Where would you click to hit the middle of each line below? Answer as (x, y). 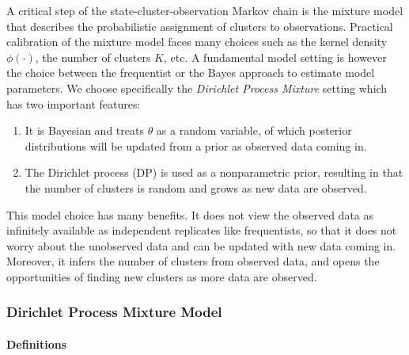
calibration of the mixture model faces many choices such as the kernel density (197, 42)
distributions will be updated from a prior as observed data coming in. (196, 145)
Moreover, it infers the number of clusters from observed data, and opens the (193, 261)
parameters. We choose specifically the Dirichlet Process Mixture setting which (197, 88)
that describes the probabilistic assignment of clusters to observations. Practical (200, 26)
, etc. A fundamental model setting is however (275, 57)
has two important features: (74, 103)
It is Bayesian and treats (84, 130)
